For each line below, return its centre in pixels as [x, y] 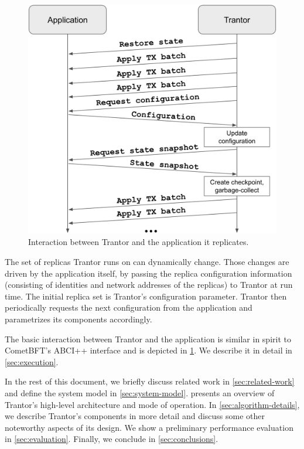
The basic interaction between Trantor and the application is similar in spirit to [148, 339]
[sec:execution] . [32, 361]
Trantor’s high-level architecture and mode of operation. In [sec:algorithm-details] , [152, 404]
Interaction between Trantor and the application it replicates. [139, 242]
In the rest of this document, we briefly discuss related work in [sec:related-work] [150, 381]
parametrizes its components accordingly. [78, 319]
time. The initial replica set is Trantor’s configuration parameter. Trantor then [146, 296]
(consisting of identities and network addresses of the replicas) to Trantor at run [149, 285]
